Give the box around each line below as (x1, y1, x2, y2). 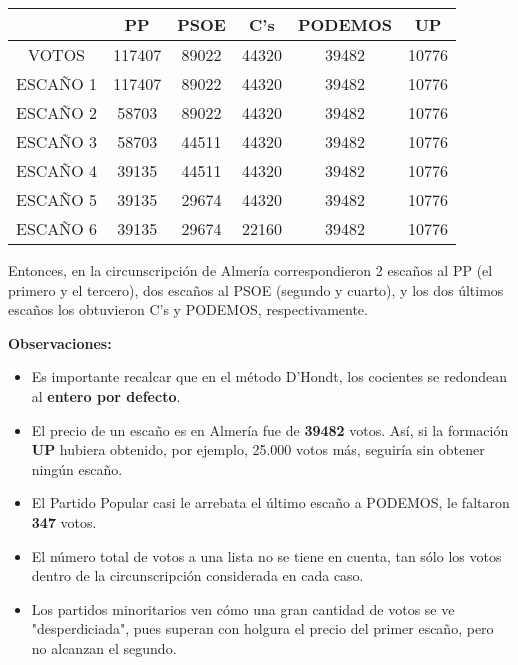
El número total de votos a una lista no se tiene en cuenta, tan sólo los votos (31, 545, 502, 566)
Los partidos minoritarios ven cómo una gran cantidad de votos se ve (31, 598, 455, 619)
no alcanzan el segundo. (31, 637, 177, 658)
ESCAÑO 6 (16, 217, 98, 240)
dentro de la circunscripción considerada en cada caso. (31, 565, 364, 586)
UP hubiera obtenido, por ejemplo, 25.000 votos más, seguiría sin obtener (31, 439, 485, 460)
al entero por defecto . (31, 385, 181, 406)
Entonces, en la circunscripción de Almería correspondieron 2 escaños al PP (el (8, 260, 493, 280)
